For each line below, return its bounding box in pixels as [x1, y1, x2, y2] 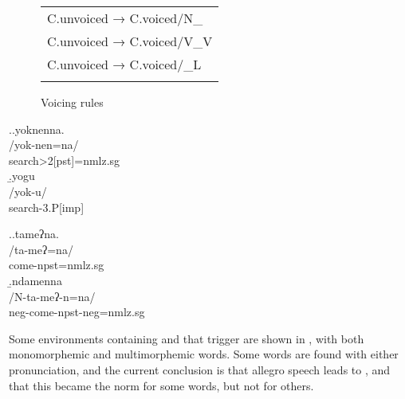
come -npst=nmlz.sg [9, 256, 104, 273]
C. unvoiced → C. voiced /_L [47, 55, 202, 73]
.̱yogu [9, 167, 35, 184]
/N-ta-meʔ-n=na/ [9, 288, 96, 304]
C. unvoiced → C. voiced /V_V [47, 32, 213, 50]
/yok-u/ [9, 182, 47, 199]
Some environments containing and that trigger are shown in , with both [9, 330, 364, 346]
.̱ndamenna [9, 272, 62, 288]
